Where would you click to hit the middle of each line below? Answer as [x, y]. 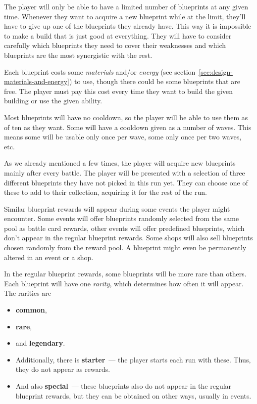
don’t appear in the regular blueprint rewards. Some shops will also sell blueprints [128, 238]
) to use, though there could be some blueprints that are [155, 81]
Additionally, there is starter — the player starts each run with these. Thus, [133, 359]
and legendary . [40, 343]
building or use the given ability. [53, 101]
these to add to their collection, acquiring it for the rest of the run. [105, 192]
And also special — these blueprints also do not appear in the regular [124, 386]
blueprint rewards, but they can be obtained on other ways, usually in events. [133, 395]
